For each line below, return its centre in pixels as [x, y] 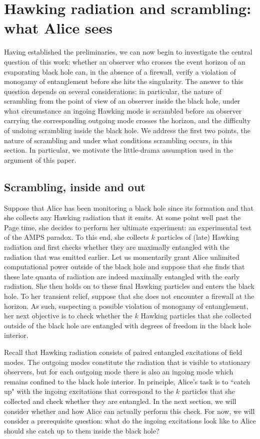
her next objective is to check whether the [68, 316]
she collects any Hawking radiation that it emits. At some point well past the [122, 217]
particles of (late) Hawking [198, 237]
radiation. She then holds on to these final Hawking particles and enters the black [129, 286]
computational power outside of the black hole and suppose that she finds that [124, 267]
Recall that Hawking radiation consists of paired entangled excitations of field [123, 352]
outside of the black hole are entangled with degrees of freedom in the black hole [127, 325]
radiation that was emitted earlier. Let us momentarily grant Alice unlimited [122, 257]
